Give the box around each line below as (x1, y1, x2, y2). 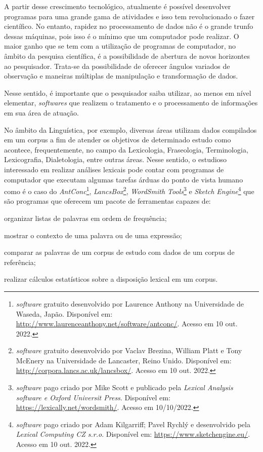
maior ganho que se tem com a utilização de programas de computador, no (4, 41, 236, 51)
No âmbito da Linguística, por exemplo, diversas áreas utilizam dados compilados (4, 124, 257, 135)
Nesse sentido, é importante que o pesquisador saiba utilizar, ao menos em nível (4, 87, 251, 98)
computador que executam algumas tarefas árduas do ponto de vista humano (4, 174, 243, 184)
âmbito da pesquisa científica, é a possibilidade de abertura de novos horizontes (4, 50, 250, 61)
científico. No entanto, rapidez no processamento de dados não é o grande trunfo (4, 21, 253, 31)
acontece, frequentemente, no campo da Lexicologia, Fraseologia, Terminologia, (4, 144, 248, 155)
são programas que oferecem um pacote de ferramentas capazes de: (4, 196, 211, 206)
